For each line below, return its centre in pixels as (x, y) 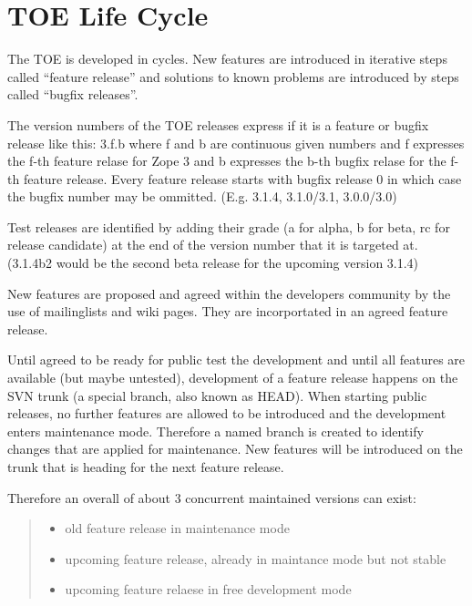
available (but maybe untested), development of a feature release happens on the (233, 378)
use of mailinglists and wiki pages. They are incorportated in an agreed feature (228, 311)
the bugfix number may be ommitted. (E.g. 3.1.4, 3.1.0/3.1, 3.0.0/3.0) (202, 196)
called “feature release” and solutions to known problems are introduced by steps (233, 76)
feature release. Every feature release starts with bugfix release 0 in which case (242, 178)
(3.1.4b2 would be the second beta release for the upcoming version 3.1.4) (213, 263)
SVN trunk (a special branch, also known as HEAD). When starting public (217, 395)
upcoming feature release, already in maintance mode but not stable (256, 558)
